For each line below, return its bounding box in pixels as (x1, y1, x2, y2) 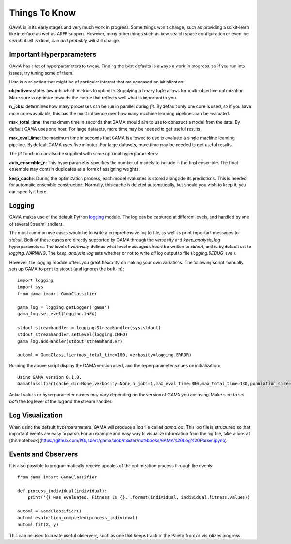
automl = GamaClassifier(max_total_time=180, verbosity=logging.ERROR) (17, 352, 192, 358)
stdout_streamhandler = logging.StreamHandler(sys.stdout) (17, 325, 161, 330)
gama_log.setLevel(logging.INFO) (17, 311, 97, 317)
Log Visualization (9, 411, 63, 419)
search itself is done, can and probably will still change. (9, 38, 121, 44)
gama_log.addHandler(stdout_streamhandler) (17, 339, 123, 344)
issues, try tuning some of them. (9, 70, 74, 76)
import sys (17, 284, 44, 290)
